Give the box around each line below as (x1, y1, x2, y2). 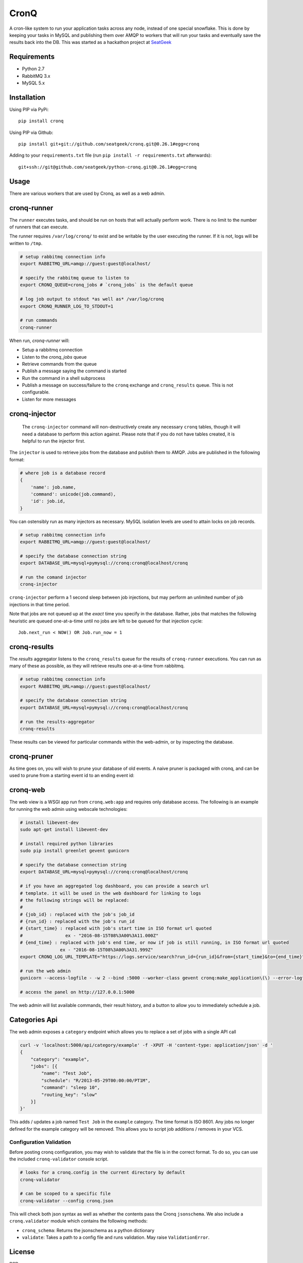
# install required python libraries (20, 841, 114, 846)
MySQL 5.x (22, 80, 45, 86)
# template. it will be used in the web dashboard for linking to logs (20, 890, 201, 896)
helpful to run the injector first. (22, 438, 85, 444)
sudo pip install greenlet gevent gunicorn (20, 848, 130, 854)
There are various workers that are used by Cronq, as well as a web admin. (9, 190, 165, 197)
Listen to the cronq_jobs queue (22, 354, 87, 360)
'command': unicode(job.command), (30, 491, 116, 497)
